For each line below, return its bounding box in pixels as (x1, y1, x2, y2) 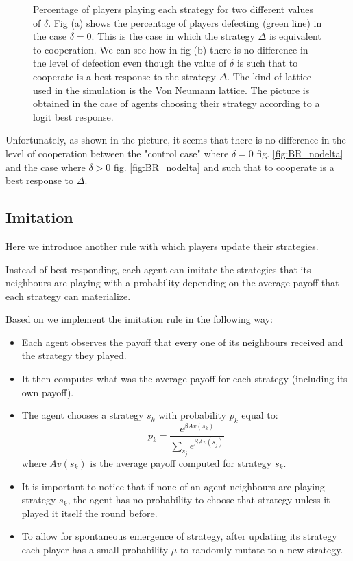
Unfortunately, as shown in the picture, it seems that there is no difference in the (5, 133, 346, 147)
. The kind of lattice (227, 69, 312, 83)
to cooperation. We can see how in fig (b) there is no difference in (33, 42, 308, 56)
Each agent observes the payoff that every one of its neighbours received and (21, 334, 343, 349)
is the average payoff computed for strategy (90, 455, 272, 470)
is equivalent (269, 29, 321, 43)
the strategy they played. (21, 348, 127, 363)
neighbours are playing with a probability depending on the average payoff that (5, 275, 339, 290)
